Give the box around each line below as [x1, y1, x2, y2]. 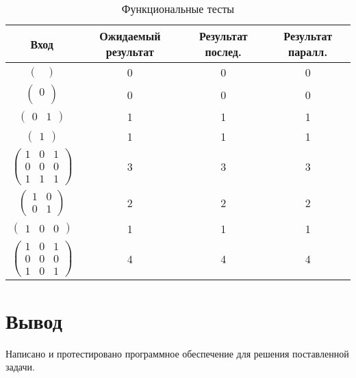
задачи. [5, 360, 35, 374]
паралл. [288, 44, 328, 59]
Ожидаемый [99, 28, 161, 44]
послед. [205, 44, 242, 59]
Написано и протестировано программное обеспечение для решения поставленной [5, 346, 349, 360]
